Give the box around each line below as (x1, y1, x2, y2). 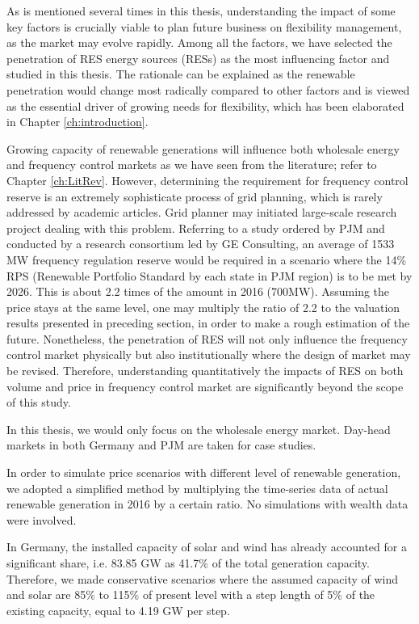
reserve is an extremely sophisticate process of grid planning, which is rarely (6, 188, 383, 204)
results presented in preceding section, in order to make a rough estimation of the (6, 314, 410, 331)
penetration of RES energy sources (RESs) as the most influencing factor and (6, 49, 390, 66)
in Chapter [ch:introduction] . (6, 113, 149, 130)
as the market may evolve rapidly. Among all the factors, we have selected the (6, 34, 392, 51)
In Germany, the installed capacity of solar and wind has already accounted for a (6, 538, 407, 555)
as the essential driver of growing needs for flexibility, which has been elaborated (6, 97, 404, 114)
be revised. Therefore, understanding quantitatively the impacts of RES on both (6, 362, 404, 379)
